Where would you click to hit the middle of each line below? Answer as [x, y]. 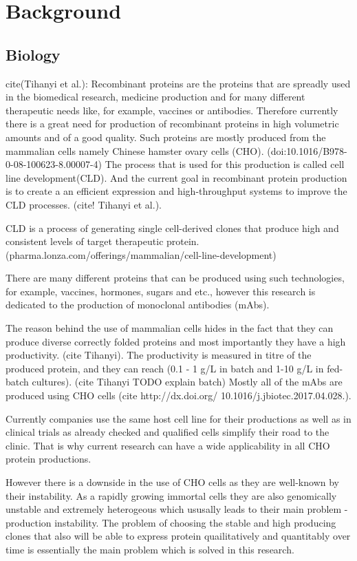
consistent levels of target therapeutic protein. [102, 241]
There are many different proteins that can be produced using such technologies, [175, 278]
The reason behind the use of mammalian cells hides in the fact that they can [170, 328]
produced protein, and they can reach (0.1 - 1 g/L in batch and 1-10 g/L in [165, 368]
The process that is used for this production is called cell [225, 164]
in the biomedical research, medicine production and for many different [155, 97]
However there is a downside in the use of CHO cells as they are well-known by [172, 482]
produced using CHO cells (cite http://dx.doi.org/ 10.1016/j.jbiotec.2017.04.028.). [178, 395]
